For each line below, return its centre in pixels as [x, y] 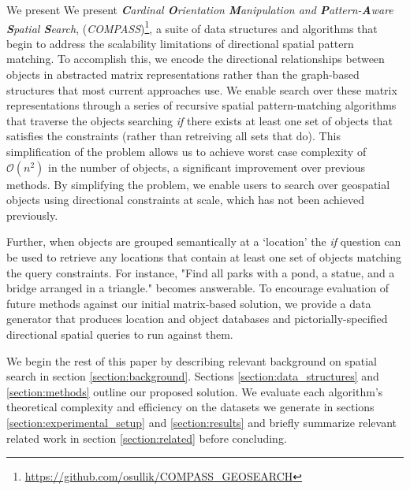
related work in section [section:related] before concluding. [147, 438]
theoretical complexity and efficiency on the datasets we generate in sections [190, 407]
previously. [32, 215]
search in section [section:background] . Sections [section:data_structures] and [193, 376]
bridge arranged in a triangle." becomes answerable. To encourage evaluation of [198, 288]
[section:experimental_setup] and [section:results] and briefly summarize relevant [201, 422]
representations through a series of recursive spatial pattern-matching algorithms [201, 105]
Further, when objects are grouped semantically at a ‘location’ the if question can [204, 241]
